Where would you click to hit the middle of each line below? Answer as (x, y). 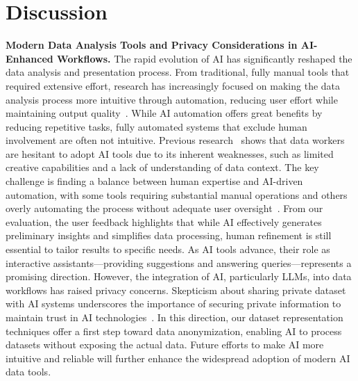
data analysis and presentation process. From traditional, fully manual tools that (178, 72)
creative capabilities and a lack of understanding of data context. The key (162, 167)
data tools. (28, 372)
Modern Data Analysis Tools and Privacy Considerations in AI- (162, 45)
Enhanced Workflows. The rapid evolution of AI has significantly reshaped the (179, 58)
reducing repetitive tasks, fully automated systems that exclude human (156, 126)
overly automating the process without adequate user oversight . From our (164, 208)
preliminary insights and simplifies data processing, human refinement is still (169, 235)
